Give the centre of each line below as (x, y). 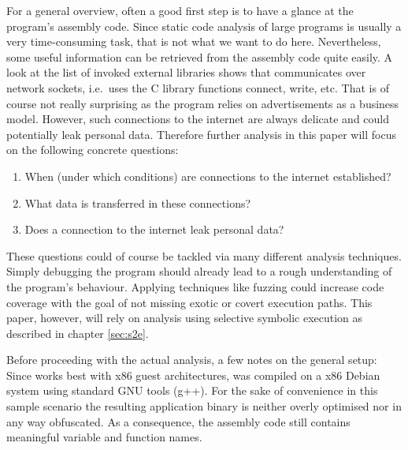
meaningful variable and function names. (104, 437)
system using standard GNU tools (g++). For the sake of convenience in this (192, 390)
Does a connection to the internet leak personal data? (154, 229)
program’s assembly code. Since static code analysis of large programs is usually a (204, 26)
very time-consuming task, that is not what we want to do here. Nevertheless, (194, 41)
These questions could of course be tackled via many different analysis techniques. (204, 255)
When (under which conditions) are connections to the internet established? (208, 176)
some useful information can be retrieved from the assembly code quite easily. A (200, 56)
